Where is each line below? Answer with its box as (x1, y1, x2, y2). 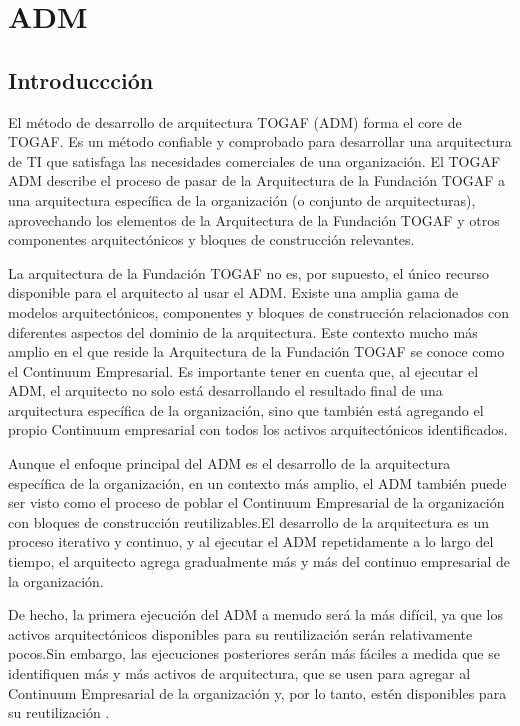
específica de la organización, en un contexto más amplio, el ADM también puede (8, 472, 507, 493)
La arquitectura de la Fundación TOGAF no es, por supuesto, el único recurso (8, 262, 490, 283)
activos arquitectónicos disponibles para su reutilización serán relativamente (8, 623, 473, 644)
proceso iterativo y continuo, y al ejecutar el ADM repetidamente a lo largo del (8, 531, 494, 552)
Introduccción (8, 64, 154, 95)
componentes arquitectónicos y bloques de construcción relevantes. (8, 229, 415, 250)
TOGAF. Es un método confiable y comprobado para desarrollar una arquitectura (8, 131, 512, 152)
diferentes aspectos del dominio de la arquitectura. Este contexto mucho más (8, 321, 478, 342)
